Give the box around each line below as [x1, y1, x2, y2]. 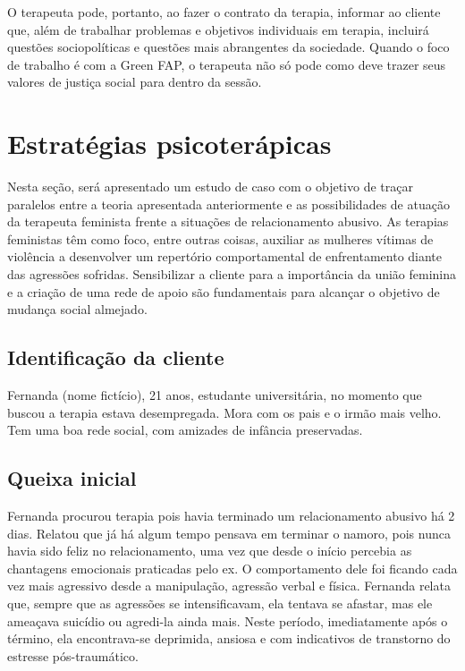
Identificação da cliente [7, 344, 224, 371]
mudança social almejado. [7, 300, 148, 319]
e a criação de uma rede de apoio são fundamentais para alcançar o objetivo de [7, 282, 440, 301]
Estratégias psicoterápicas [7, 125, 332, 162]
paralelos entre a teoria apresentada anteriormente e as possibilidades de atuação [7, 194, 450, 213]
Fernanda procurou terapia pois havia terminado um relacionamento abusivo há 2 [7, 506, 455, 525]
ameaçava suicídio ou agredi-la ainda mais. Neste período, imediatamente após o [7, 611, 448, 630]
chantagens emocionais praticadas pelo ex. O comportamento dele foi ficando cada [7, 558, 458, 577]
